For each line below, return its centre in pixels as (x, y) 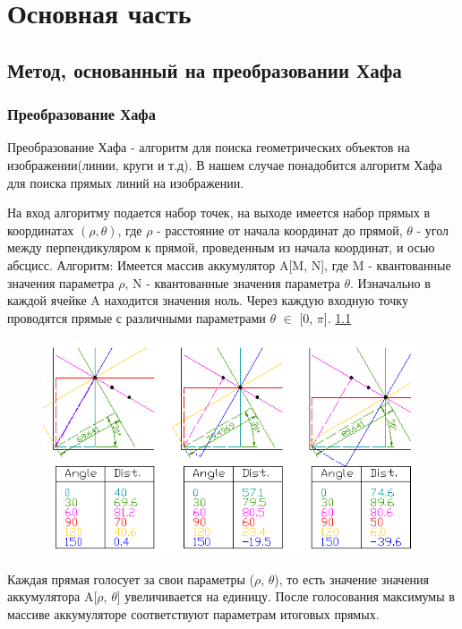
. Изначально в (390, 282)
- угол (433, 229)
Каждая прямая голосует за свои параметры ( (131, 578)
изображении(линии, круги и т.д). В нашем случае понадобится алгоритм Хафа (225, 164)
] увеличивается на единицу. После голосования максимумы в (286, 596)
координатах (41, 229)
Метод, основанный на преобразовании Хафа (205, 69)
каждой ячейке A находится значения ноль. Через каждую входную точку (208, 300)
